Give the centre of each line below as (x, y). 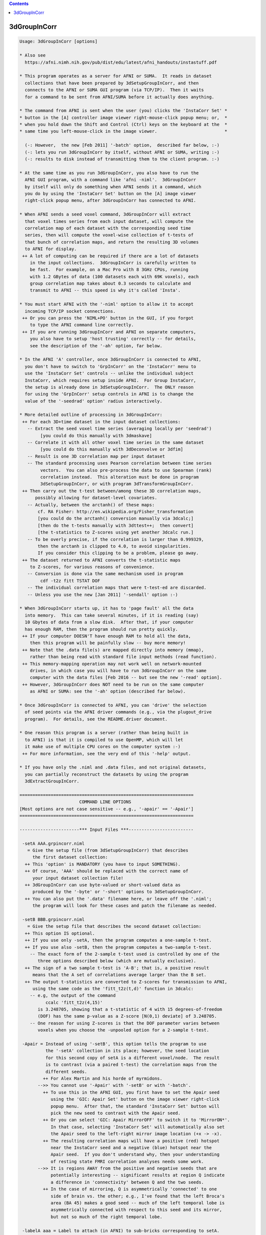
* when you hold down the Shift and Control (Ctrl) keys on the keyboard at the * (123, 124)
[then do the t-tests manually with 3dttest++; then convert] (116, 525)
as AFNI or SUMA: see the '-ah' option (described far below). (108, 691)
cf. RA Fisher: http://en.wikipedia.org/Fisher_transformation (116, 512)
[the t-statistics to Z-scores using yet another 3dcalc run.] (116, 533)
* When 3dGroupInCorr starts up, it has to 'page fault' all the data (107, 608)
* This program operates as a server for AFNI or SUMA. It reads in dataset (116, 76)
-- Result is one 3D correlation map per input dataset (96, 456)
